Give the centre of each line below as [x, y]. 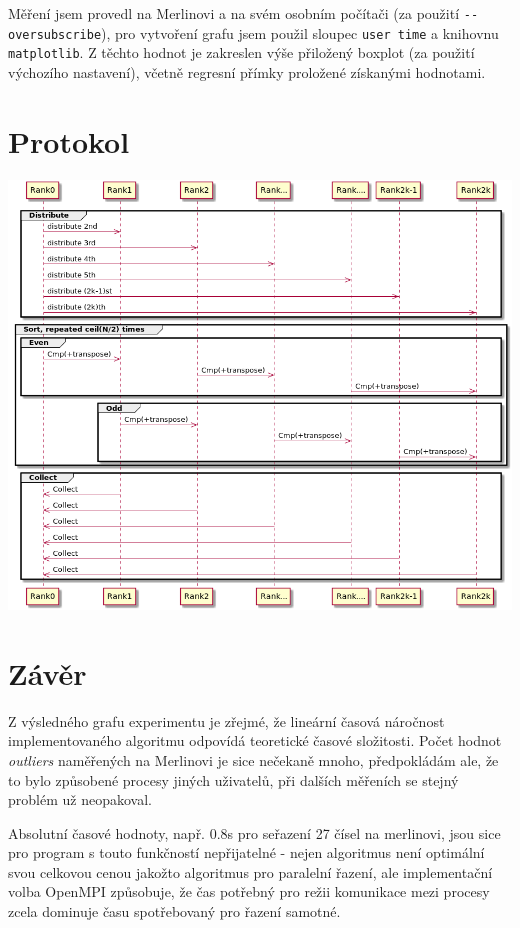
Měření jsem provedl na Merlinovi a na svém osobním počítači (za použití [234, 13]
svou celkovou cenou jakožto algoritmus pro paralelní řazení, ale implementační [250, 871]
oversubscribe [55, 34]
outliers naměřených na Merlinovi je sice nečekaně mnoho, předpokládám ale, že [253, 759]
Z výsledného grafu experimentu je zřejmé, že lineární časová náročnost [226, 720]
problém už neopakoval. [80, 799]
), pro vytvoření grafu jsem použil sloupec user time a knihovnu [300, 32]
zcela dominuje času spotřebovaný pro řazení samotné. [174, 911]
